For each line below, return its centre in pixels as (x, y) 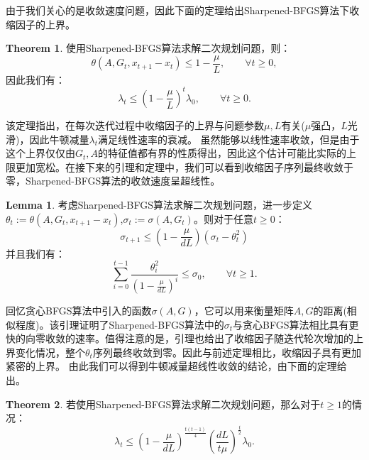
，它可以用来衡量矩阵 (244, 310)
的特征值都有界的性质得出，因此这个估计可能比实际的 (222, 153)
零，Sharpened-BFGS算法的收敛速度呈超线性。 (113, 181)
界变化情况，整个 (45, 352)
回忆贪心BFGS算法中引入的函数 (79, 310)
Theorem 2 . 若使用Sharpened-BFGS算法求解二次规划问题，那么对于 (163, 404)
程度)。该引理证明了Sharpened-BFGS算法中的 (120, 324)
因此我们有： (35, 79)
